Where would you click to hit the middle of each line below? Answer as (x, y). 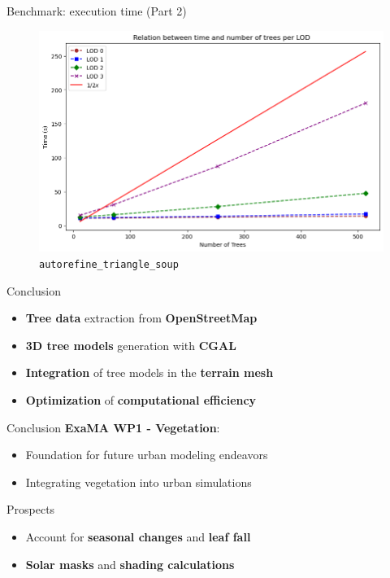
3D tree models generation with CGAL (131, 345)
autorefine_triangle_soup (109, 265)
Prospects (31, 509)
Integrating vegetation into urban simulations (139, 482)
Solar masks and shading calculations (130, 564)
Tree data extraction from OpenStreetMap (141, 318)
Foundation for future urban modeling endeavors (147, 455)
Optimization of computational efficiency (141, 400)
